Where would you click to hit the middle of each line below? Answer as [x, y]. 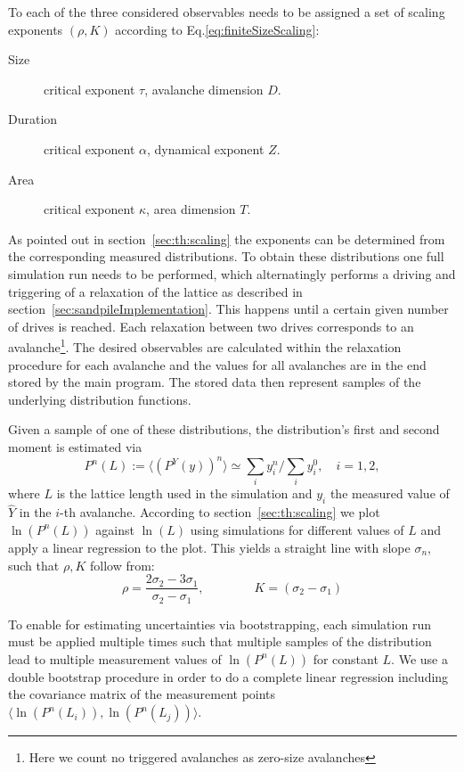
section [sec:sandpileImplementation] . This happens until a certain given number [228, 309]
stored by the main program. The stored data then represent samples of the [215, 382]
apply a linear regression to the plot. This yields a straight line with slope [209, 547]
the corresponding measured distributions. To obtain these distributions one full [226, 256]
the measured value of [390, 493]
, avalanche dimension [204, 89]
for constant [346, 658]
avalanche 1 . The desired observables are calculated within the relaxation [205, 345]
